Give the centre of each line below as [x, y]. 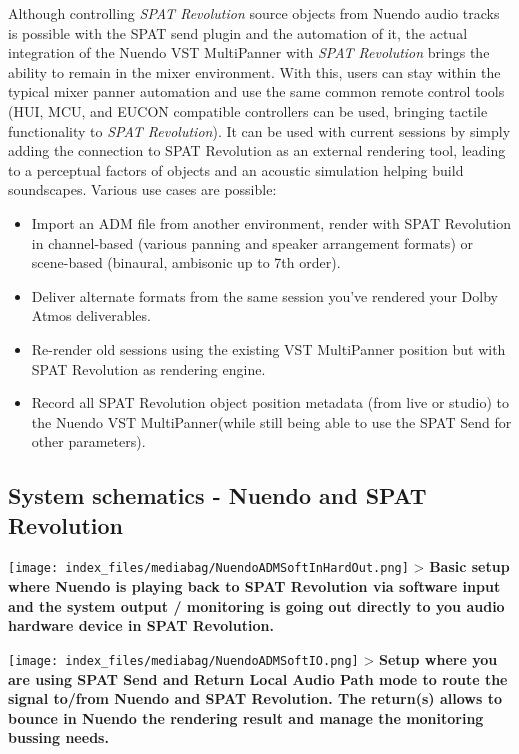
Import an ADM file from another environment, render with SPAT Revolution [271, 222]
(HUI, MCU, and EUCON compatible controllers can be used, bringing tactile [248, 110]
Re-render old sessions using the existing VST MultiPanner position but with [268, 348]
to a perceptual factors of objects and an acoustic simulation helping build [236, 169]
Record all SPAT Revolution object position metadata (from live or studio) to [270, 402]
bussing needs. [58, 737]
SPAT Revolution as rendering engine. [148, 368]
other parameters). [88, 441]
